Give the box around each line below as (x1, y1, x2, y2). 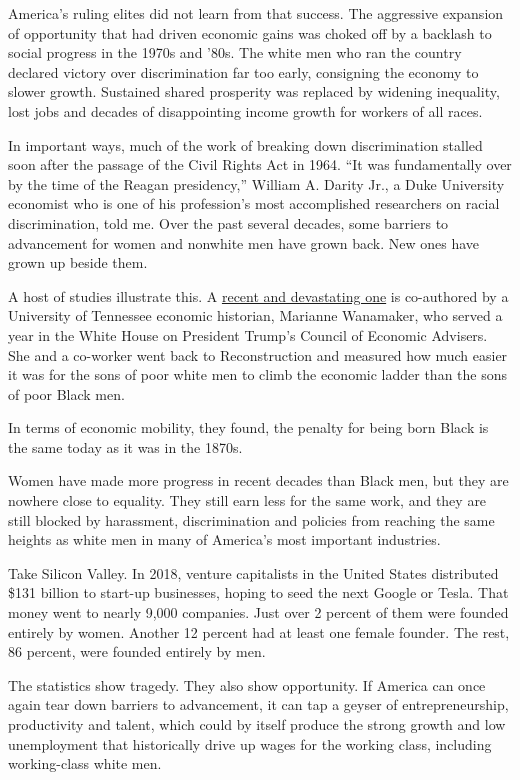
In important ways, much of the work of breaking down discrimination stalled (8, 134, 483, 155)
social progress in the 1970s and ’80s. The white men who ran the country (8, 42, 462, 63)
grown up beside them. (8, 252, 148, 273)
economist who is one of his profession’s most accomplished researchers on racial (8, 193, 500, 214)
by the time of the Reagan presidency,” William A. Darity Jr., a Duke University (8, 173, 505, 194)
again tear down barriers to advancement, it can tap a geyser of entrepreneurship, (8, 694, 509, 715)
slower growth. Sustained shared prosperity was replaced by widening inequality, (8, 81, 500, 102)
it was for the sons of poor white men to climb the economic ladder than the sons (8, 364, 508, 385)
